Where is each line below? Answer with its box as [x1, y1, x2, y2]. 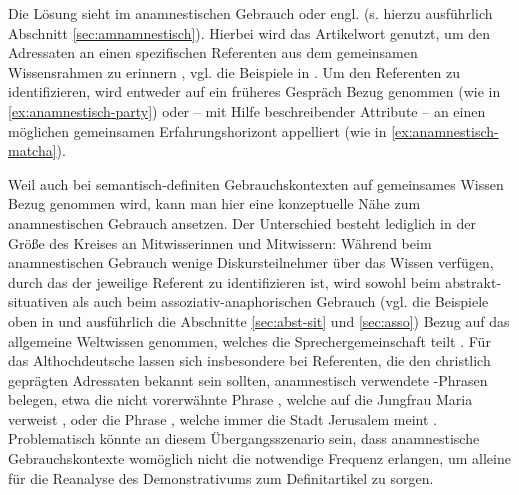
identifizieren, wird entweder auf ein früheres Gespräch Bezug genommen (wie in [8, 81, 501, 102]
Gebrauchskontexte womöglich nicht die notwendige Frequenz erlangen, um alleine [8, 448, 511, 469]
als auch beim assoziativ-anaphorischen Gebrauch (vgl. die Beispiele [72, 291, 489, 312]
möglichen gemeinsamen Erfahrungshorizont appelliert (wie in [8, 120, 387, 141]
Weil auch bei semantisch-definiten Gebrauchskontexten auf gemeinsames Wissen [8, 173, 504, 194]
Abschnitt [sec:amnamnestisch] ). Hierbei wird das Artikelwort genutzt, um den [8, 22, 490, 43]
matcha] [8, 140, 57, 161]
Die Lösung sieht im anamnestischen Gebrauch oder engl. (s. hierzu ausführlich [8, 3, 493, 23]
